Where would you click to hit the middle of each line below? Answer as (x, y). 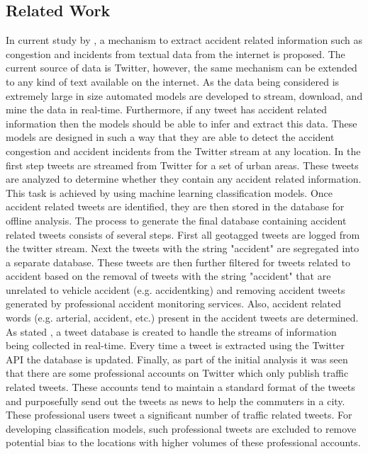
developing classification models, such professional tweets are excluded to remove (181, 428)
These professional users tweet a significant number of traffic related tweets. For (179, 415)
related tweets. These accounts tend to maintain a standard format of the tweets (180, 387)
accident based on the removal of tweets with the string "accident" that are (168, 276)
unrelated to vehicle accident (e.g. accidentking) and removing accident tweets (175, 289)
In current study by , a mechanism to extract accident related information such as (184, 40)
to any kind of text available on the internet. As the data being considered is (173, 81)
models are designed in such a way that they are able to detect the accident (170, 137)
